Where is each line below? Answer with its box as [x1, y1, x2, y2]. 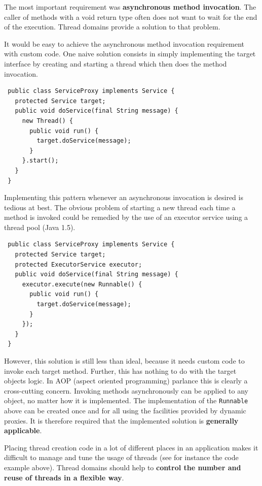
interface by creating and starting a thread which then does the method [4, 58, 227, 69]
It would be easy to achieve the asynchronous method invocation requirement [4, 38, 244, 49]
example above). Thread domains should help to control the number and [4, 462, 241, 472]
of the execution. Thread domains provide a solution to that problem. [4, 21, 220, 32]
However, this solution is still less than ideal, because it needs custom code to [4, 355, 245, 366]
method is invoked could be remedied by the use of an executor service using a [4, 212, 248, 222]
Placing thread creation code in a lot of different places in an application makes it [4, 442, 258, 452]
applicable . [4, 425, 42, 436]
